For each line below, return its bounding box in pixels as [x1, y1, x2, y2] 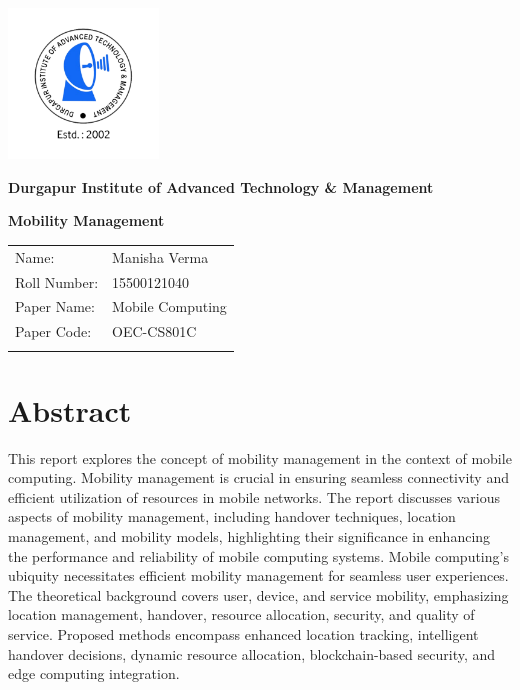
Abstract [8, 389, 132, 430]
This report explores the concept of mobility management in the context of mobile [8, 447, 512, 468]
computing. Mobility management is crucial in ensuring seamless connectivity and [8, 467, 509, 488]
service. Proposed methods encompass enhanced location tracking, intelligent [8, 624, 479, 645]
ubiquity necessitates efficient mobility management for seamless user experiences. [8, 565, 509, 586]
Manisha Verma [112, 246, 209, 267]
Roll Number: [15, 271, 99, 292]
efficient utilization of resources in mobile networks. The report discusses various [8, 486, 500, 507]
